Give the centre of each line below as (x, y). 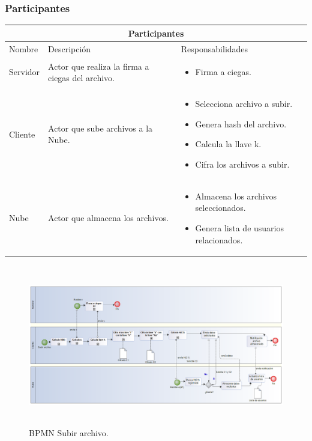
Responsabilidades (214, 48)
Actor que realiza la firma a (99, 66)
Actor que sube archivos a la (100, 128)
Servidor (25, 72)
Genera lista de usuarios (239, 228)
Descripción (70, 48)
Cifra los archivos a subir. (242, 164)
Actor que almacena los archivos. (108, 218)
